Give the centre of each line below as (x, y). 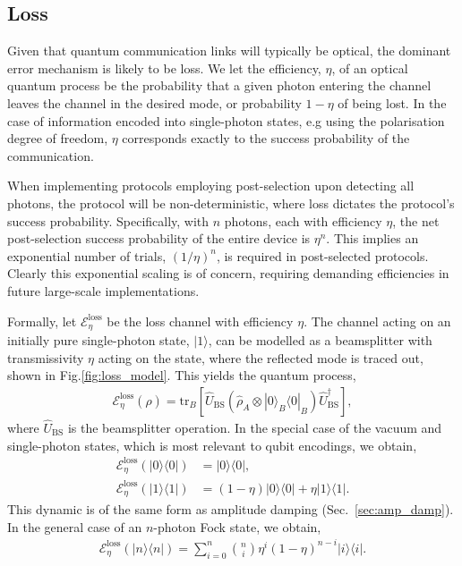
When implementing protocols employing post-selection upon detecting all (211, 186)
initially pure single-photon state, (98, 339)
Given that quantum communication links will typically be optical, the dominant (229, 51)
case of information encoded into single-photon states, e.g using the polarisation (226, 120)
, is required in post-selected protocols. (322, 255)
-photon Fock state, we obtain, (237, 526)
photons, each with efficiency (303, 220)
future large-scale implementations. (103, 290)
